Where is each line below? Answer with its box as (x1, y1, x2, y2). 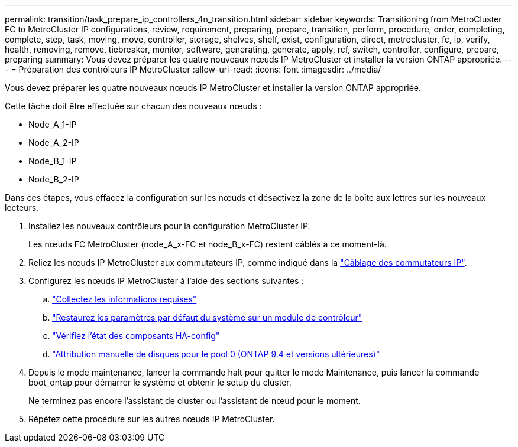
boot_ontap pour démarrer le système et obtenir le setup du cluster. (28, 377, 292, 387)
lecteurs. (5, 203, 39, 213)
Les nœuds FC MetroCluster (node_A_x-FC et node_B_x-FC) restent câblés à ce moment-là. (28, 239, 387, 249)
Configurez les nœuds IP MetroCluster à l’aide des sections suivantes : (28, 276, 304, 286)
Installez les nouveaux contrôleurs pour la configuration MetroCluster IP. (28, 221, 310, 231)
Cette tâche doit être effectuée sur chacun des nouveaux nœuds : (5, 101, 262, 111)
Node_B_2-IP (28, 174, 79, 184)
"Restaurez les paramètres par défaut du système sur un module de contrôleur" (52, 312, 362, 322)
